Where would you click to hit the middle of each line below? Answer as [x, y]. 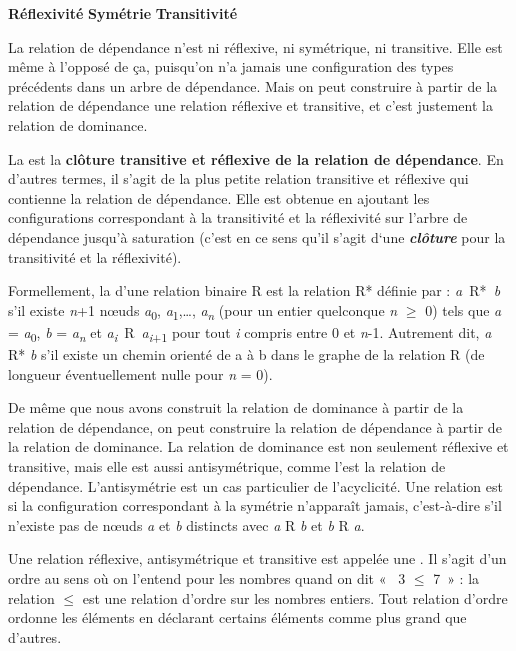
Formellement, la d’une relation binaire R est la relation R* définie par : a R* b [254, 290]
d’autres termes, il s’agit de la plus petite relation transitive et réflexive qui [238, 178]
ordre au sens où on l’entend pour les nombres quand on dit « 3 [207, 577]
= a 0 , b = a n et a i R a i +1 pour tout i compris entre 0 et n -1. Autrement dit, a [250, 333]
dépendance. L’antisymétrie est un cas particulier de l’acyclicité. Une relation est [255, 485]
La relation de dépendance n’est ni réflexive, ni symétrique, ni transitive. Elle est [255, 46]
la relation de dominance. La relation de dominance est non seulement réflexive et [258, 446]
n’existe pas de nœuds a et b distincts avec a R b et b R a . [186, 524]
